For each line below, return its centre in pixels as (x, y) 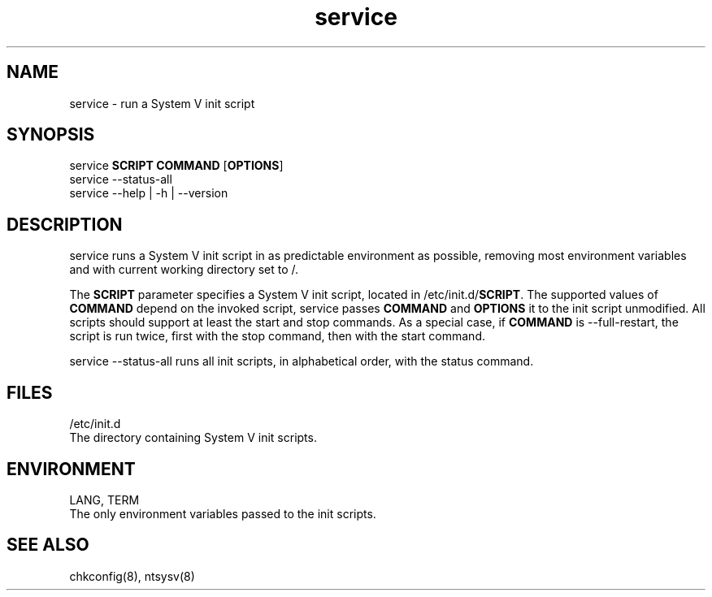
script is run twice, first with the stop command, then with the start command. (277, 336)
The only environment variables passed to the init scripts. (223, 513)
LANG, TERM (104, 500)
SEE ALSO (48, 545)
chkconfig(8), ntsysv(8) (132, 576)
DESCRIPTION (65, 224)
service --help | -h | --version (149, 193)
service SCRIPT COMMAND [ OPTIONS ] (176, 166)
